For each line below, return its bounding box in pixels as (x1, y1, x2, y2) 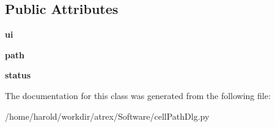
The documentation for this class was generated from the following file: (5, 89, 271, 101)
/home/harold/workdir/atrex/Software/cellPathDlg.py (5, 109, 210, 122)
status (5, 69, 31, 81)
